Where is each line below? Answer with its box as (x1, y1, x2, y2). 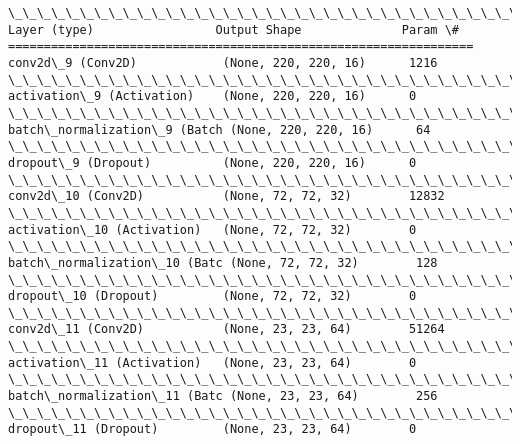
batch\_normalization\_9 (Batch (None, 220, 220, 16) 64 (8, 122, 431, 137)
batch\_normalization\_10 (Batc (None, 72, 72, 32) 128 (8, 255, 438, 270)
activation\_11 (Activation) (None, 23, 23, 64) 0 (8, 355, 417, 370)
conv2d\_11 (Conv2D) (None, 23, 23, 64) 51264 (8, 322, 445, 337)
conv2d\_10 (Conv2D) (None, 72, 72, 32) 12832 (8, 189, 445, 204)
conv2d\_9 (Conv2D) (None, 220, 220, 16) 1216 (8, 55, 438, 70)
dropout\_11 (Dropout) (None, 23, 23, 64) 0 (8, 422, 417, 437)
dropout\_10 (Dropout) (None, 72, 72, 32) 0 (8, 289, 417, 304)
